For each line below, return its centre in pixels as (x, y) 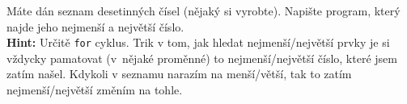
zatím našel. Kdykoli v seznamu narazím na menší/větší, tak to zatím (179, 74)
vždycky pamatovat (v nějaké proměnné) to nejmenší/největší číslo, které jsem (202, 58)
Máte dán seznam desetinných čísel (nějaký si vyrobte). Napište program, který (203, 10)
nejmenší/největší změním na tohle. (95, 90)
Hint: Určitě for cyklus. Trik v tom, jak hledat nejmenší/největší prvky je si (198, 42)
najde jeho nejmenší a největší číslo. (95, 26)
